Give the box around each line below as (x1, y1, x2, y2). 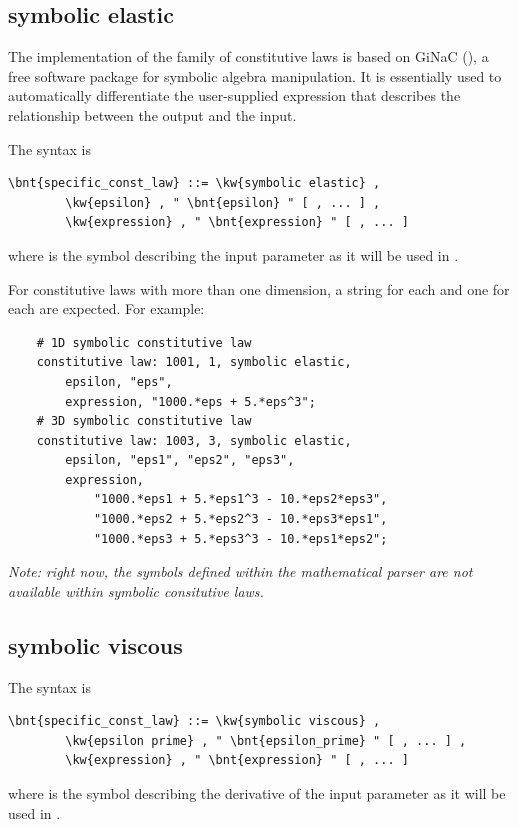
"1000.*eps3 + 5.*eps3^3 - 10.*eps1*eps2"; (93, 531, 388, 546)
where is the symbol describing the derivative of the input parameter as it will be (8, 783, 506, 804)
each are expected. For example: (8, 298, 205, 319)
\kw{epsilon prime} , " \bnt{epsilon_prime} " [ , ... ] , (65, 733, 467, 748)
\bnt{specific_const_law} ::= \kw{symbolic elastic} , (8, 176, 381, 191)
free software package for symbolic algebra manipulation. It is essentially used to (8, 65, 502, 86)
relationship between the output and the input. (8, 104, 297, 125)
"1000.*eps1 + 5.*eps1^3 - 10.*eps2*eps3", (93, 492, 388, 507)
